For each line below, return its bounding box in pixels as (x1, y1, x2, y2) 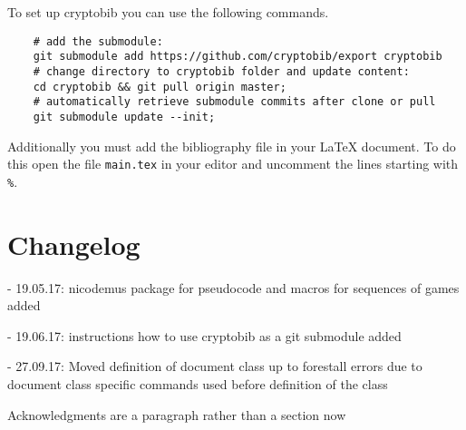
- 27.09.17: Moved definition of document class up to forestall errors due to (7, 357, 422, 376)
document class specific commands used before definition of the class (7, 374, 388, 393)
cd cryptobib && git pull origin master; (33, 80, 286, 93)
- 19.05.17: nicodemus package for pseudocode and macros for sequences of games (7, 278, 460, 297)
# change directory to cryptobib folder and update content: (33, 64, 410, 78)
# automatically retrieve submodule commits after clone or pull (33, 95, 436, 109)
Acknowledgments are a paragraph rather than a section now (7, 405, 346, 424)
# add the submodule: (33, 34, 163, 48)
